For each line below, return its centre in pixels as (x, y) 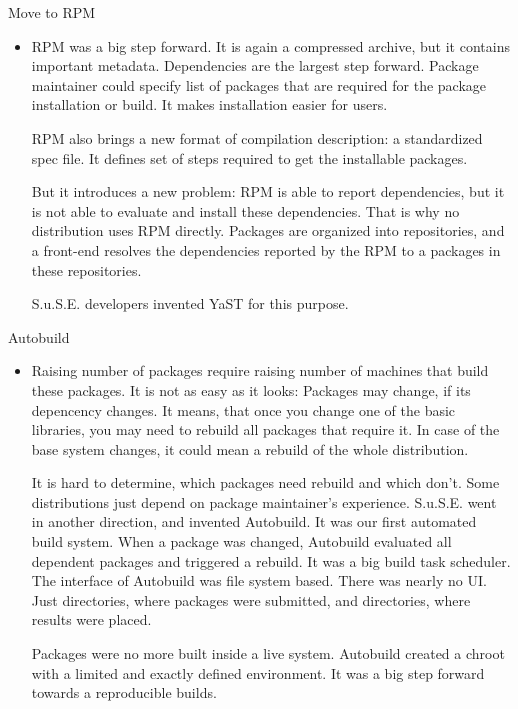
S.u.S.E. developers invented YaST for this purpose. (190, 303)
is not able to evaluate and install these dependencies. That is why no (245, 210)
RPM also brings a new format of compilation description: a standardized (257, 137)
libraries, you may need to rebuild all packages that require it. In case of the (265, 429)
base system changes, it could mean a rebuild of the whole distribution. (250, 448)
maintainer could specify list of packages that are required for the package (259, 84)
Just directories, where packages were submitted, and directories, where (251, 599)
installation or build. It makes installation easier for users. (209, 104)
